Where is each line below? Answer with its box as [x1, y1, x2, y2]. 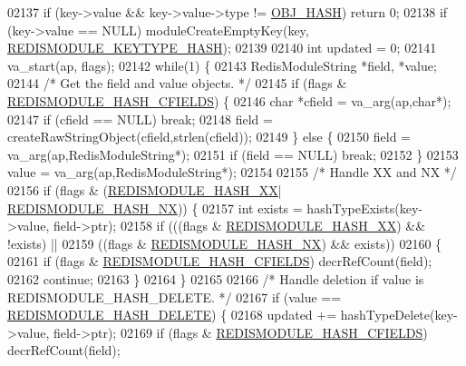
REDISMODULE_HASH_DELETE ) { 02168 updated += [7, 305, 337, 324]
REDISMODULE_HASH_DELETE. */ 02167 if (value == [7, 287, 342, 306]
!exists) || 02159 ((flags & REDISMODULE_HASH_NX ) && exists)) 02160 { [7, 233, 442, 252]
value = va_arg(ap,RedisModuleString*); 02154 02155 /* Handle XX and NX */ [7, 163, 457, 182]
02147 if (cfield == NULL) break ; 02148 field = [7, 109, 273, 128]
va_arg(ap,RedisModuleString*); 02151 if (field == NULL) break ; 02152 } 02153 [7, 144, 459, 163]
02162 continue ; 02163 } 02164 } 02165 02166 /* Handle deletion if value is [7, 269, 424, 288]
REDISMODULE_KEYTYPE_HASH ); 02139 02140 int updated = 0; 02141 [7, 38, 437, 57]
